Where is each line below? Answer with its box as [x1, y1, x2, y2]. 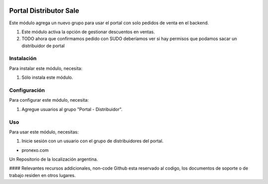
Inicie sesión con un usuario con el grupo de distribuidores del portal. [21, 138, 164, 144]
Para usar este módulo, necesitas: [9, 129, 79, 135]
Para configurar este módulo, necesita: [9, 97, 89, 103]
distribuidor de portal [21, 43, 65, 49]
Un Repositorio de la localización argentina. [9, 156, 98, 162]
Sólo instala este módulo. [21, 74, 73, 80]
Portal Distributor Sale [9, 6, 79, 15]
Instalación [9, 55, 37, 62]
